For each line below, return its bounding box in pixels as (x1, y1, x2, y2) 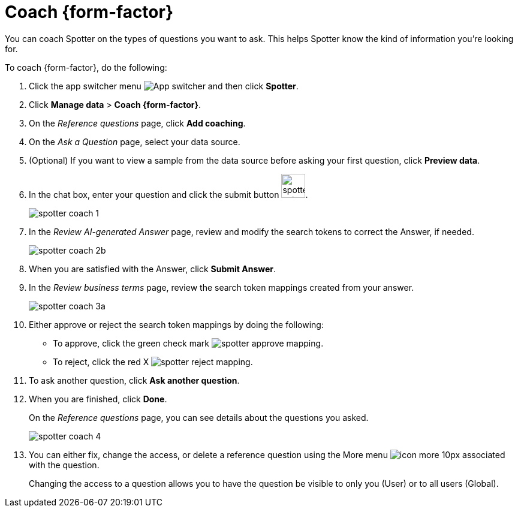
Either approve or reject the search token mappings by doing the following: (29, 319, 324, 330)
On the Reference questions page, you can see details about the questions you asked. (29, 412, 369, 423)
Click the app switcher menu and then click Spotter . (29, 80, 299, 91)
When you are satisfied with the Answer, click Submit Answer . (29, 263, 276, 274)
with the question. (29, 459, 100, 470)
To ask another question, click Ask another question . (29, 375, 240, 385)
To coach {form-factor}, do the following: (5, 62, 167, 73)
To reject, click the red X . (53, 356, 253, 367)
